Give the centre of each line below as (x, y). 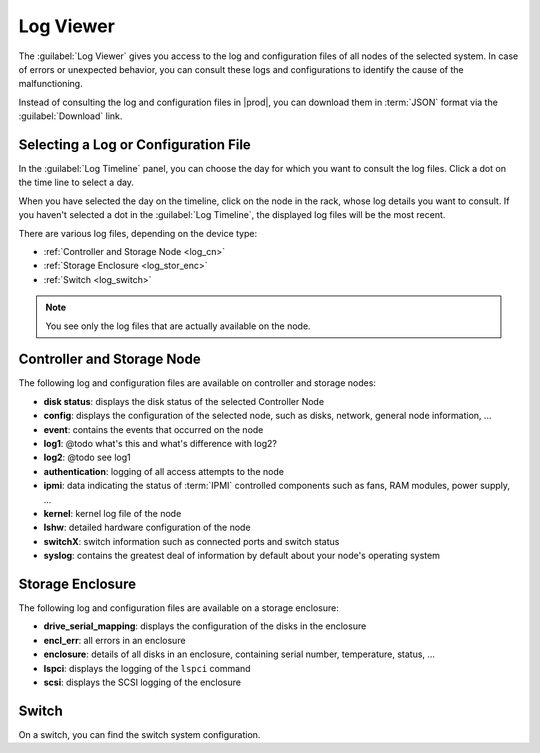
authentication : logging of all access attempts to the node (164, 471)
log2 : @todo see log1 (87, 457)
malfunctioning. (51, 84)
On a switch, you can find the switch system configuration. (139, 734)
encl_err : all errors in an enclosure (114, 640)
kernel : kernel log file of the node (112, 513)
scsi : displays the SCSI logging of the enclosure (142, 682)
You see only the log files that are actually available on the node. (178, 326)
